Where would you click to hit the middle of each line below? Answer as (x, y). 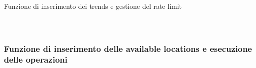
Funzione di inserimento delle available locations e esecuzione (128, 48)
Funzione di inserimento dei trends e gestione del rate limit (93, 6)
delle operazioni (36, 59)
